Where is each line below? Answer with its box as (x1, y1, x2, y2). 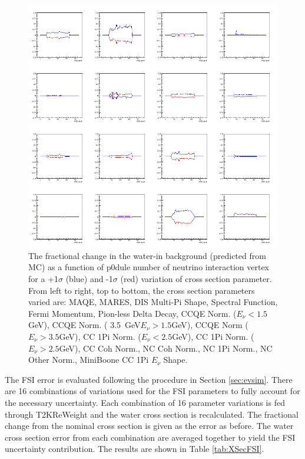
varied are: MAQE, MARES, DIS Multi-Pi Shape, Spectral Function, (28, 296, 278, 308)
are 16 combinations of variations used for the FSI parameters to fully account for (5, 385, 300, 397)
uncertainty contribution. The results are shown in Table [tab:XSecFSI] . (5, 442, 264, 455)
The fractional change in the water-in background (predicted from (28, 249, 266, 261)
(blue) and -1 (65, 272, 113, 284)
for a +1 (28, 272, 58, 284)
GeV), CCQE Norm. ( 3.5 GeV (28, 319, 141, 331)
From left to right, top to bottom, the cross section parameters (28, 284, 255, 296)
